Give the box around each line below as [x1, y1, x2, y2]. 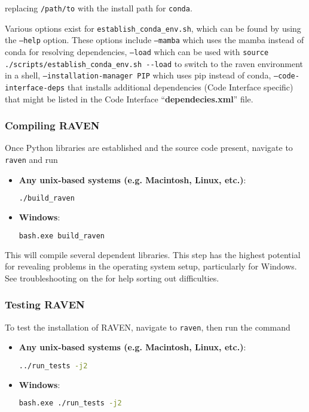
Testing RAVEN [5, 297, 85, 312]
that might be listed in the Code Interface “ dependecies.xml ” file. [5, 92, 253, 105]
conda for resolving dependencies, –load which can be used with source [5, 45, 269, 57]
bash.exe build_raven [19, 231, 105, 240]
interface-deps [5, 83, 65, 92]
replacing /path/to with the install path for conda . [5, 2, 192, 14]
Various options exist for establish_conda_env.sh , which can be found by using [5, 22, 301, 34]
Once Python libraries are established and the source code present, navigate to [5, 141, 293, 154]
